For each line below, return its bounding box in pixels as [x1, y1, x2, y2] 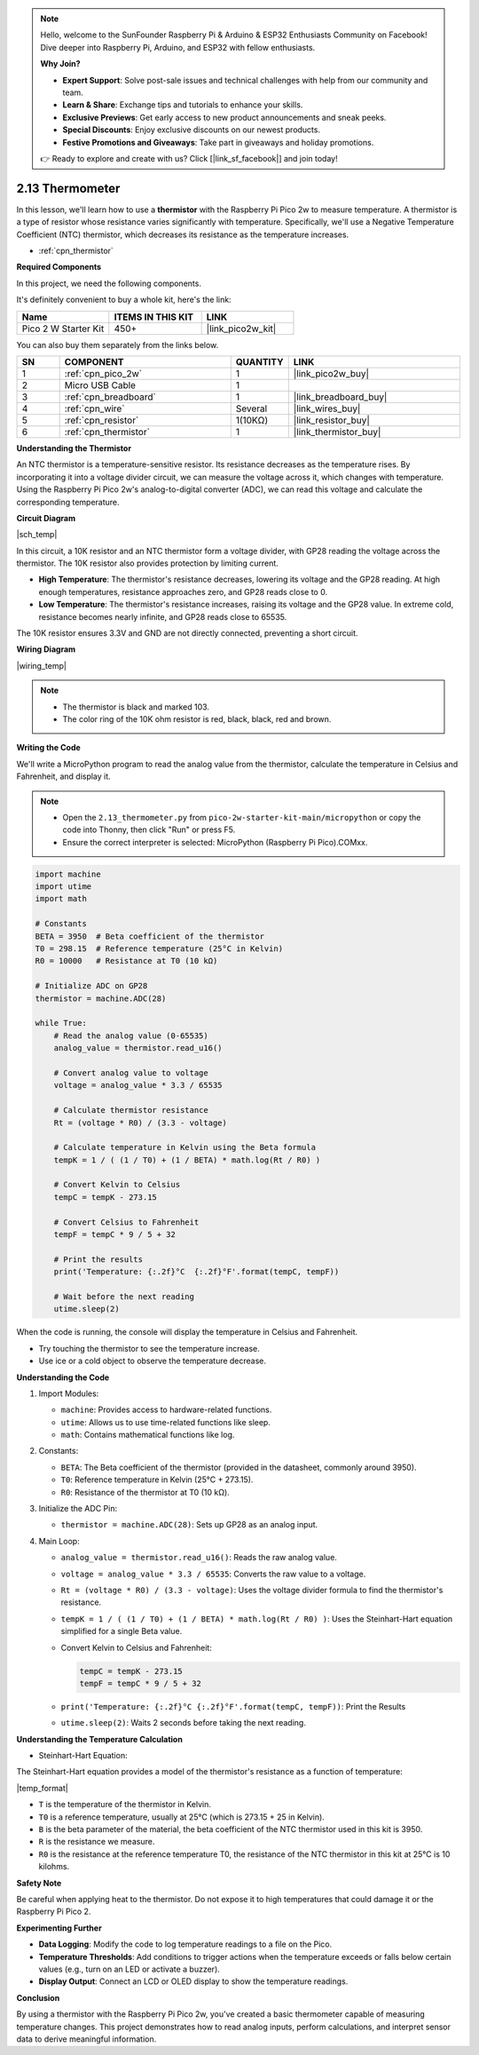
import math [35, 893, 88, 904]
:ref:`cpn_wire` [64, 402, 125, 415]
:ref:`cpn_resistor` [64, 414, 139, 426]
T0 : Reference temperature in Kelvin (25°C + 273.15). [60, 1474, 254, 1485]
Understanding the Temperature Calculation [16, 1734, 184, 1744]
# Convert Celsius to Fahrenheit [53, 1217, 200, 1227]
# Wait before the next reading [53, 1291, 195, 1301]
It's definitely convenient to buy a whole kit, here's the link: [16, 294, 232, 305]
